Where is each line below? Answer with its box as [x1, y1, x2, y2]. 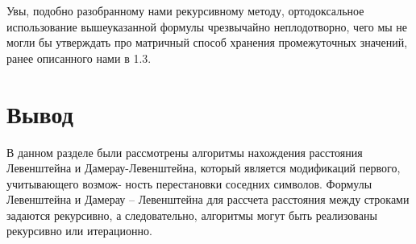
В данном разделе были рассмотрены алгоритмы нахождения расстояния [6, 143, 363, 160]
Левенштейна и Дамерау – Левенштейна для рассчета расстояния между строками [6, 191, 410, 208]
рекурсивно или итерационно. [6, 222, 152, 239]
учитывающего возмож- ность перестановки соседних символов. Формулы [6, 175, 372, 192]
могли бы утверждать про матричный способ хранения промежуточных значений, [6, 34, 408, 51]
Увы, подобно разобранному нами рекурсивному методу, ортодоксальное [6, 2, 364, 19]
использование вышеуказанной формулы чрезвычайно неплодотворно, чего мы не [6, 18, 408, 35]
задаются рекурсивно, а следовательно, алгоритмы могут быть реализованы [6, 206, 377, 223]
